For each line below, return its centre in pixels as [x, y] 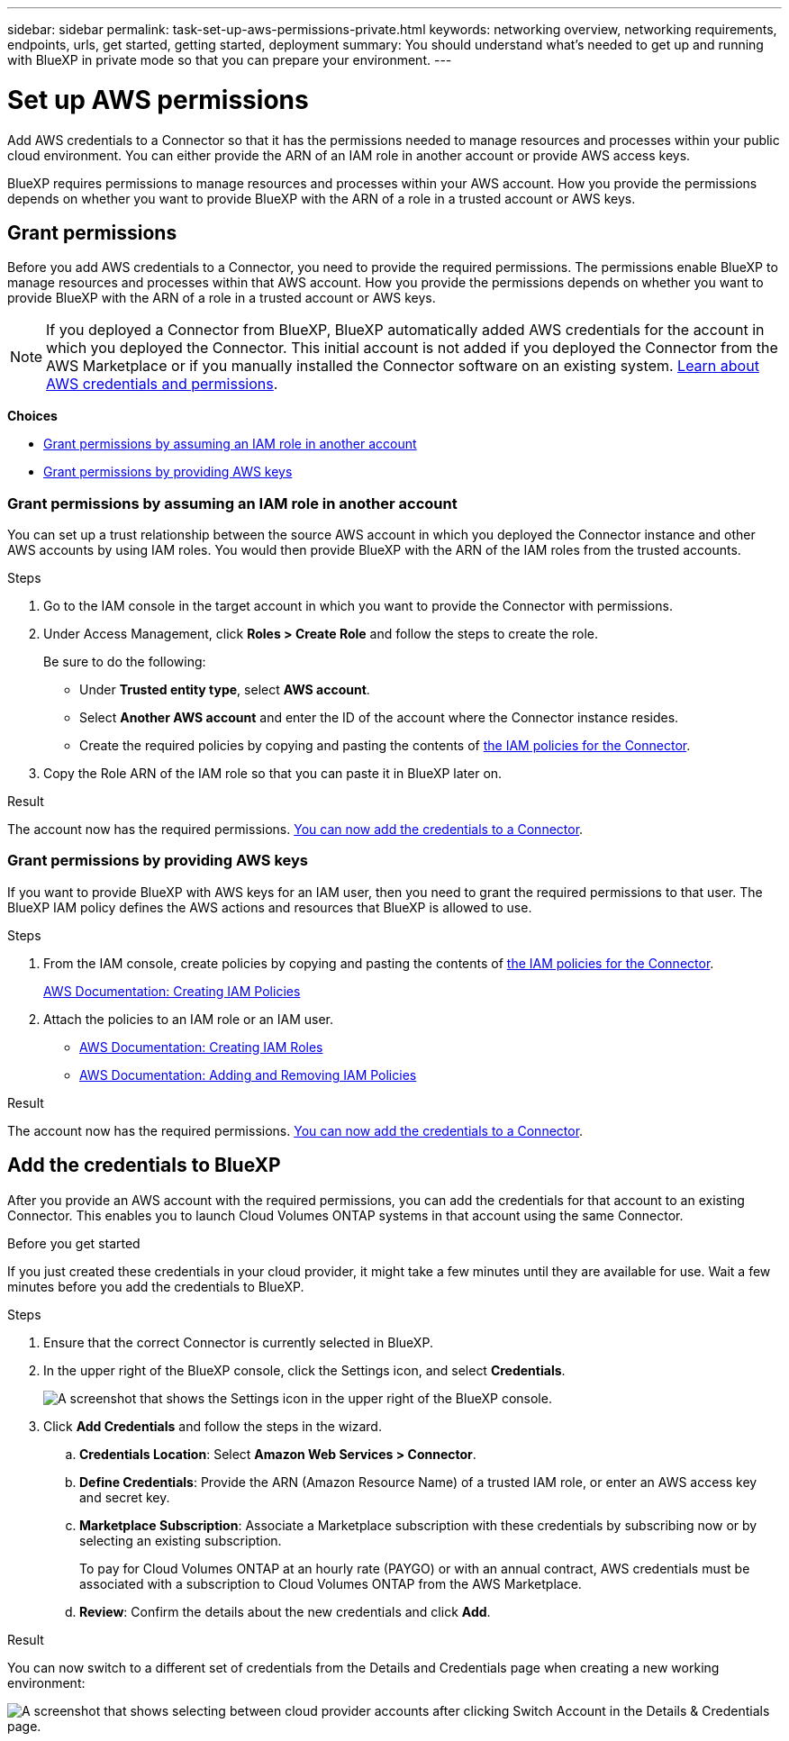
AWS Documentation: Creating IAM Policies [172, 991]
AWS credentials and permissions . [162, 384]
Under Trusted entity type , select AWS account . [225, 690]
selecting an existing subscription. [181, 1540]
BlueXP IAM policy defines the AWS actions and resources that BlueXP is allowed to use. [270, 907]
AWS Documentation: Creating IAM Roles [201, 1047]
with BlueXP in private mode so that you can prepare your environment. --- [230, 60]
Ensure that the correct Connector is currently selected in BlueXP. [238, 1342]
